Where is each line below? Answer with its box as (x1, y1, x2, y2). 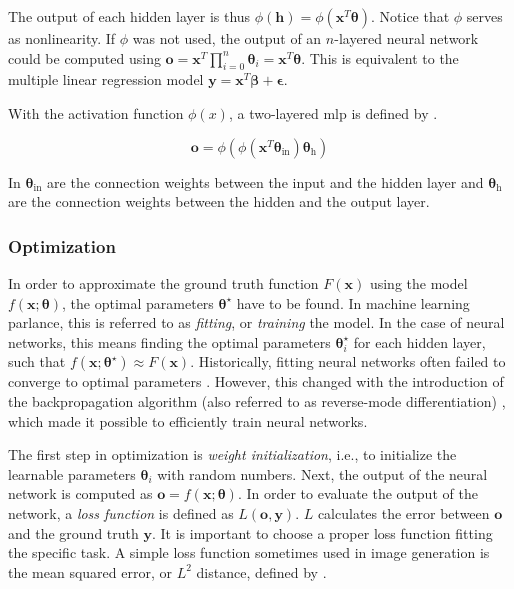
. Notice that (370, 6, 450, 26)
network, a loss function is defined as (8, 502, 234, 523)
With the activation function (8, 102, 184, 123)
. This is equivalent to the (301, 47, 459, 68)
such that (8, 351, 66, 372)
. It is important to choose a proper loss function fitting (151, 522, 493, 543)
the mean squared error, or (8, 561, 172, 582)
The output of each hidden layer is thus (8, 6, 251, 26)
